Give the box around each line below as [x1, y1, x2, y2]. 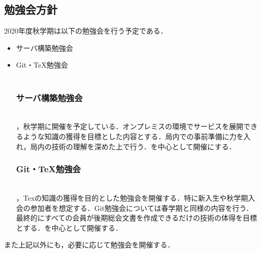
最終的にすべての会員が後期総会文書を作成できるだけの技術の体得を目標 [16, 212, 257, 223]
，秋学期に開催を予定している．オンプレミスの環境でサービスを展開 [16, 121, 243, 132]
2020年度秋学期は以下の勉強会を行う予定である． [4, 25, 168, 36]
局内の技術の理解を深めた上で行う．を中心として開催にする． [30, 141, 236, 151]
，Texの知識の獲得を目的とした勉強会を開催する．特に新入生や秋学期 [16, 192, 248, 203]
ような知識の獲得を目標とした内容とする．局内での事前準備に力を [23, 131, 244, 141]
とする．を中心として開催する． [16, 222, 122, 233]
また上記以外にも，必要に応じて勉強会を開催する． [4, 239, 175, 250]
